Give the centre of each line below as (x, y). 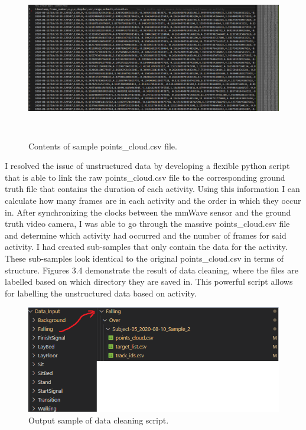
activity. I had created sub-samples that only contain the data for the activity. (146, 247)
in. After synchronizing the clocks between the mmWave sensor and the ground (148, 212)
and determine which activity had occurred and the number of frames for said (146, 235)
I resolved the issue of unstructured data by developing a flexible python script (147, 166)
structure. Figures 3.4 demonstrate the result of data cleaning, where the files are (152, 270)
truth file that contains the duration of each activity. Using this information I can (152, 189)
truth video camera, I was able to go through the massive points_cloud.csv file (147, 224)
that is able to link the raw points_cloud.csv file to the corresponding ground (145, 177)
